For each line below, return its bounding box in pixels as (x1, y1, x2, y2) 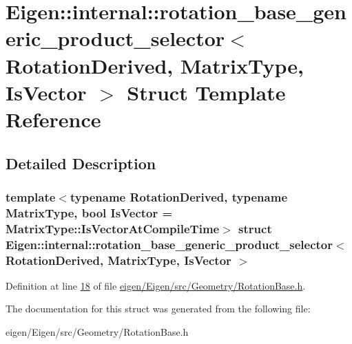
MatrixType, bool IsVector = (6, 204, 173, 221)
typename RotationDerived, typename (70, 188, 288, 205)
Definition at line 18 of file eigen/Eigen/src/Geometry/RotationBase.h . (6, 278, 306, 292)
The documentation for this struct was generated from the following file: (6, 301, 311, 316)
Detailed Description (6, 152, 156, 173)
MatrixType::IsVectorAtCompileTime (6, 219, 220, 237)
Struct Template (127, 78, 286, 106)
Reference (6, 105, 101, 133)
